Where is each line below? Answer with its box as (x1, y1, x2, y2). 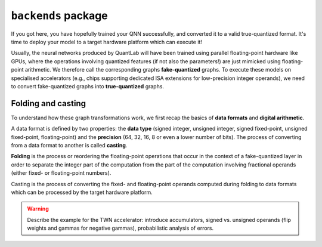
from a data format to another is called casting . (11, 141, 128, 149)
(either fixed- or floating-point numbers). (11, 169, 112, 177)
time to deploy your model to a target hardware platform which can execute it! (11, 38, 203, 45)
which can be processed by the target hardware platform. (11, 189, 153, 196)
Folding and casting (11, 98, 86, 109)
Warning (27, 205, 49, 212)
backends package (11, 9, 109, 22)
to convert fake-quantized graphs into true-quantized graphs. (11, 82, 164, 89)
